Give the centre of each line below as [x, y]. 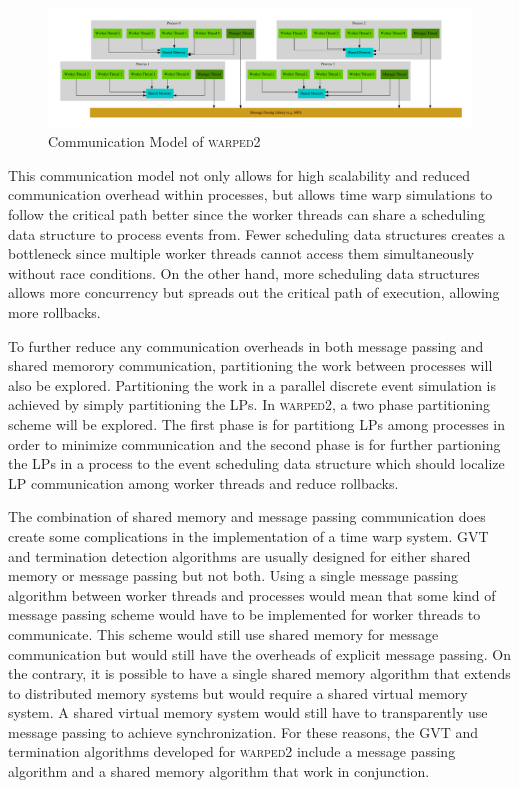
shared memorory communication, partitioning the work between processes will [250, 365]
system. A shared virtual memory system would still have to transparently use [248, 712]
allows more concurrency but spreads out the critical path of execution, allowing [254, 292]
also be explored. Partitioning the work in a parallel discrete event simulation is [252, 384]
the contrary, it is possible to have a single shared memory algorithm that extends [259, 673]
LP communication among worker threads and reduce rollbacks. [203, 482]
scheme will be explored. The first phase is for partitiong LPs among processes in [256, 423]
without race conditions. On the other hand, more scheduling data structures [244, 272]
